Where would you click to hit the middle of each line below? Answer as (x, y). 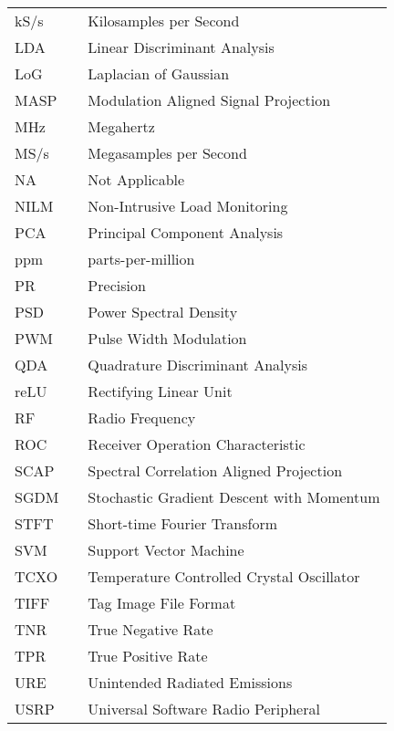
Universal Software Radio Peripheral (204, 709)
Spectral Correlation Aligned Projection (215, 470)
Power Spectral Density (163, 312)
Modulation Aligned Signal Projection (209, 100)
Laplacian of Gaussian (159, 73)
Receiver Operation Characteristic (197, 444)
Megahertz (121, 126)
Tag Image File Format (162, 603)
